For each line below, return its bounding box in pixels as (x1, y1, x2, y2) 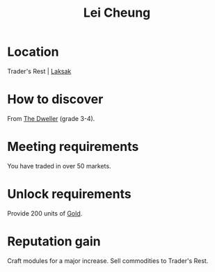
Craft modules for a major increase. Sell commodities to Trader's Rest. (7, 256, 209, 265)
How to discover (7, 92, 104, 107)
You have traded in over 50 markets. (7, 161, 111, 170)
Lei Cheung (83, 5, 151, 21)
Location (7, 44, 59, 60)
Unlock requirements (7, 186, 132, 202)
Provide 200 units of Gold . (7, 209, 83, 217)
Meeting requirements (7, 139, 139, 154)
